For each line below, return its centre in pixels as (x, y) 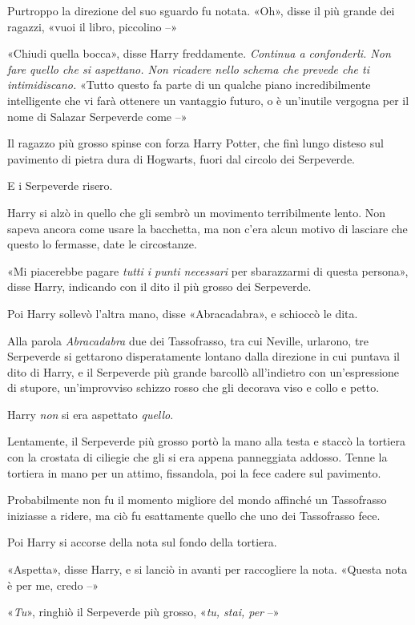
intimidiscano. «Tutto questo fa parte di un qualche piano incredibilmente (189, 85)
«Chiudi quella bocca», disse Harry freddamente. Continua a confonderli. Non (199, 53)
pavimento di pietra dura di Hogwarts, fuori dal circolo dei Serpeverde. (181, 158)
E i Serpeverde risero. (60, 185)
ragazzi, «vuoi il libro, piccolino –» (93, 26)
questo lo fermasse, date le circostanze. (102, 244)
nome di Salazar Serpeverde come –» (97, 116)
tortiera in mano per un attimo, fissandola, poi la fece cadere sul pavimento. (194, 472)
